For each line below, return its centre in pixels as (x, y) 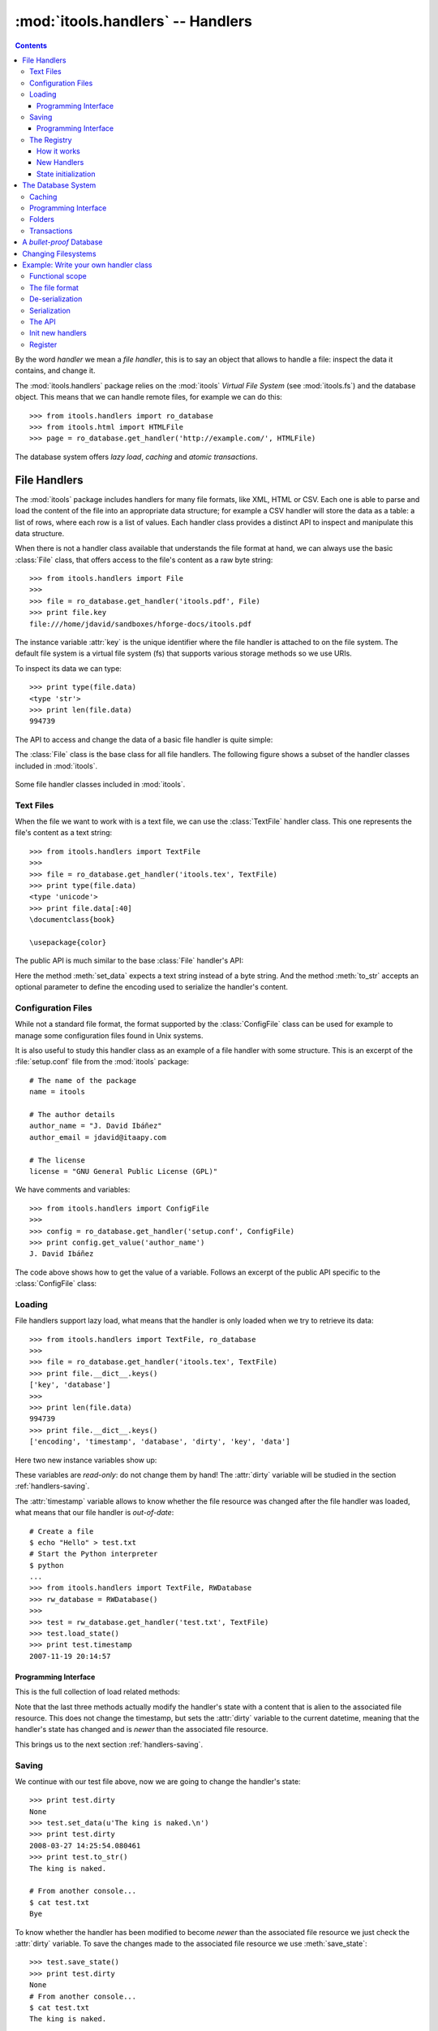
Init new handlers (58, 333)
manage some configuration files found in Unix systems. (109, 1035)
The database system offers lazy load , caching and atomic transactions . (137, 457)
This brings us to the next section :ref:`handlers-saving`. (109, 1744)
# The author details (72, 1115)
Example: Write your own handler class (87, 265)
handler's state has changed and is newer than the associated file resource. (142, 1730)
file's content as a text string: (64, 833)
